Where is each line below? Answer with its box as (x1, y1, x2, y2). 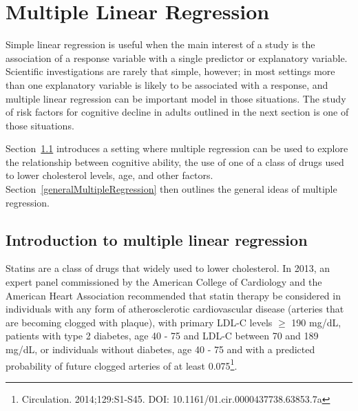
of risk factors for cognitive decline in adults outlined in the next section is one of (6, 105, 349, 119)
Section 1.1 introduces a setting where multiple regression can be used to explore (6, 141, 348, 156)
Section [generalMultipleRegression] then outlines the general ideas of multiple (6, 182, 337, 196)
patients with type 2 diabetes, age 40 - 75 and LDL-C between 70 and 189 (6, 328, 319, 343)
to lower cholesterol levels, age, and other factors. (6, 168, 213, 182)
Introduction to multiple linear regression (6, 229, 308, 250)
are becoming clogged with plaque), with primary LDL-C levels (6, 315, 273, 329)
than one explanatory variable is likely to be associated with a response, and (6, 77, 328, 92)
